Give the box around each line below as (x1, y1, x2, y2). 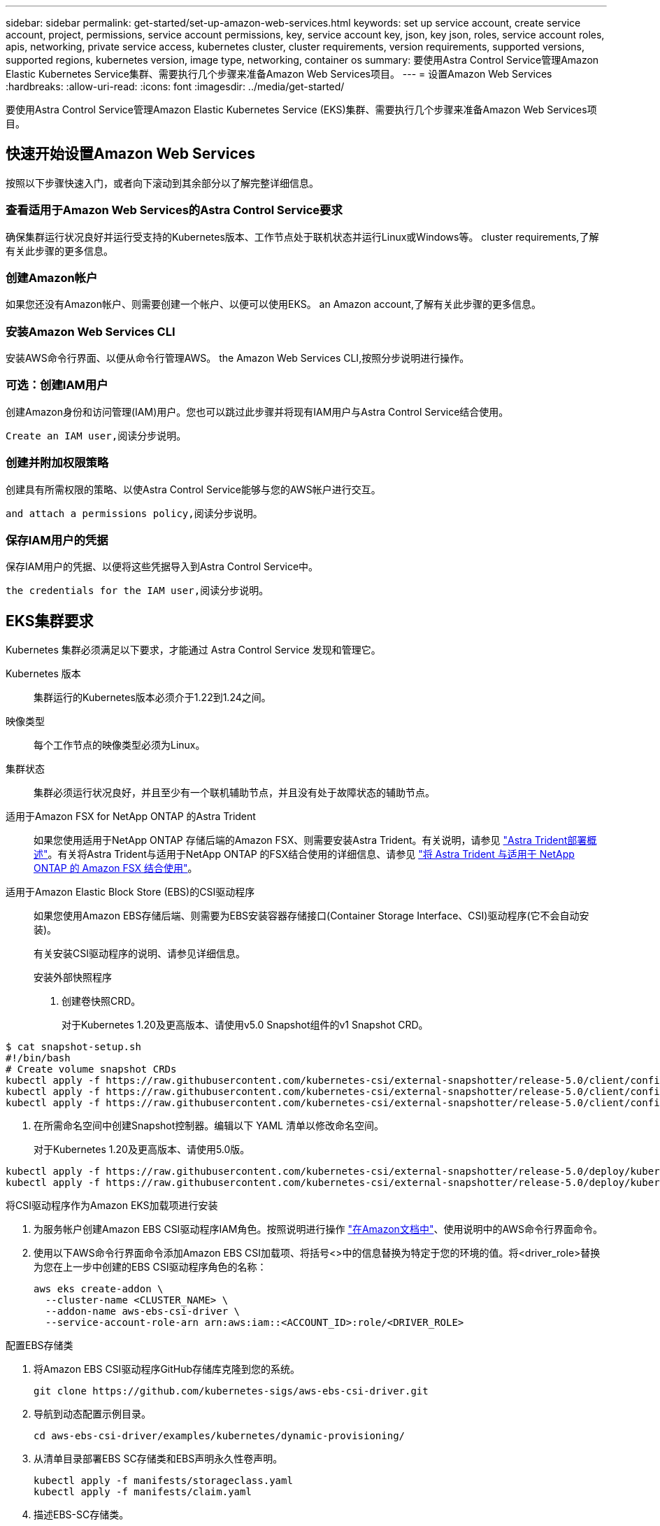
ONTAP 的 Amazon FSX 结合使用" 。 (34, 862, 198, 875)
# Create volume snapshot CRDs (6, 1064, 177, 1075)
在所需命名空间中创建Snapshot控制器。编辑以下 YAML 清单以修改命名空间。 (34, 1119, 384, 1132)
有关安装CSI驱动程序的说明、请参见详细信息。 (34, 947, 245, 960)
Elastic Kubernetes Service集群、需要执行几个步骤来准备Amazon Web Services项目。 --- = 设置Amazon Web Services (6, 68, 552, 80)
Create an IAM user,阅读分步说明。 (6, 430, 187, 441)
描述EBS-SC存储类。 (34, 1509, 129, 1521)
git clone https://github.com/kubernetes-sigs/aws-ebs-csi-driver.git (34, 1385, 429, 1397)
